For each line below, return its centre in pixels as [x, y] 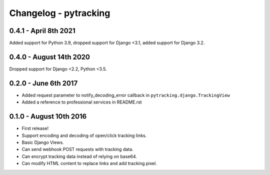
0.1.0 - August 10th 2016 [48, 117]
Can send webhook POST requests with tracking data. [77, 149]
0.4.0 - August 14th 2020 [49, 57]
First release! [35, 128]
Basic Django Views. [43, 142]
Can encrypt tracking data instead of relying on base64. [79, 156]
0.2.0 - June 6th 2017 [43, 83]
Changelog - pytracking [60, 13]
